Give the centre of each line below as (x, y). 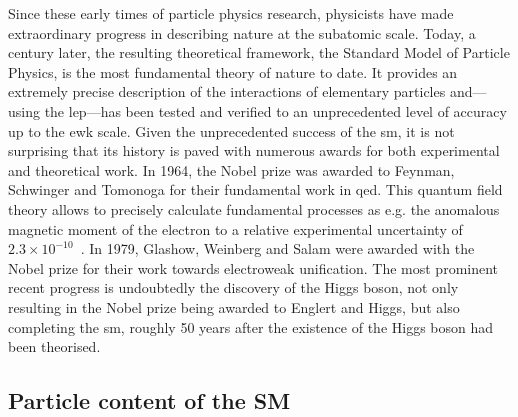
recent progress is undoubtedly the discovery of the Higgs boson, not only (233, 287)
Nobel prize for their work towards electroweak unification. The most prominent (253, 267)
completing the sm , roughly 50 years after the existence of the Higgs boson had (251, 326)
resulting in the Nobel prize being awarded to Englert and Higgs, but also (234, 306)
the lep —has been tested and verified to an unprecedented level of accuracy (275, 110)
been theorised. (54, 346)
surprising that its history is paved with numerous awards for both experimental (254, 150)
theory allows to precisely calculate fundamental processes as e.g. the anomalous (254, 208)
